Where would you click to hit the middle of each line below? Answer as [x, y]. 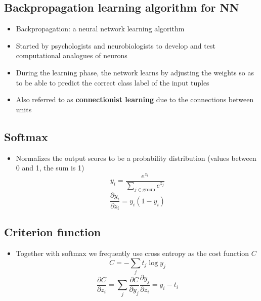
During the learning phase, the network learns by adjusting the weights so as [135, 72]
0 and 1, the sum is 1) [50, 168]
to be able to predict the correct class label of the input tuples [113, 82]
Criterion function [53, 232]
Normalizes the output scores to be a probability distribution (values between [136, 158]
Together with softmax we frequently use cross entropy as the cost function [133, 253]
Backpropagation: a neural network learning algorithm [100, 29]
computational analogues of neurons [72, 55]
